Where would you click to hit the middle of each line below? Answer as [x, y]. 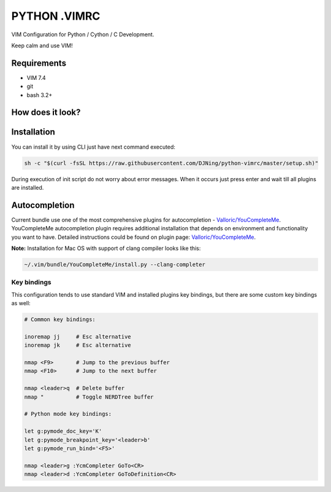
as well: [21, 303]
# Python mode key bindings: [68, 414]
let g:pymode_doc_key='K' [63, 431]
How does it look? [46, 113]
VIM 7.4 [36, 77]
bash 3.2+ [40, 95]
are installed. [28, 187]
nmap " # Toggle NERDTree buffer [89, 397]
